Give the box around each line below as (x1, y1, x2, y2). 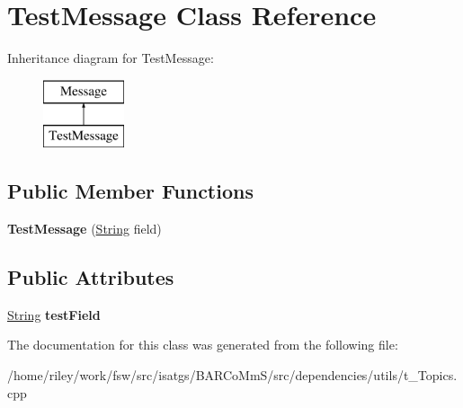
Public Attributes (7, 263, 174, 291)
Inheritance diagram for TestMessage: (7, 49, 214, 67)
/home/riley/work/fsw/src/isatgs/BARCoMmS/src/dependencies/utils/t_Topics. (7, 366, 458, 385)
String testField (7, 305, 101, 324)
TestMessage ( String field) (7, 219, 162, 238)
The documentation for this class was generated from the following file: (7, 335, 398, 354)
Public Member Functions (7, 177, 254, 205)
